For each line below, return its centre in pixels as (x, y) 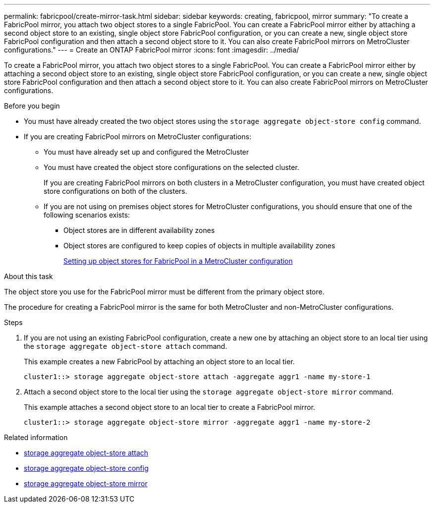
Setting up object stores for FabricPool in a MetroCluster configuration (178, 261)
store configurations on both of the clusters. (115, 191)
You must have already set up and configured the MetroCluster (146, 152)
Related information (36, 437)
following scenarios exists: (87, 215)
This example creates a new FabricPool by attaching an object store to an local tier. (159, 362)
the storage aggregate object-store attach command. (126, 346)
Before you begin (32, 106)
